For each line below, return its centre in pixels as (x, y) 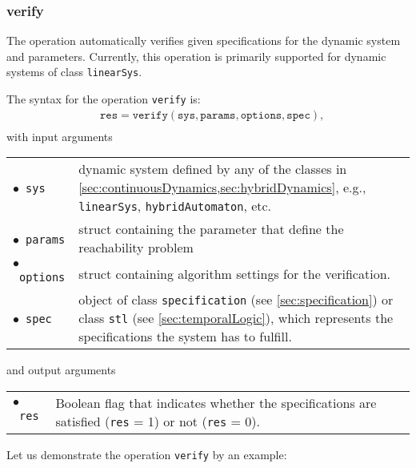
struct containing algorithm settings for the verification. (234, 273)
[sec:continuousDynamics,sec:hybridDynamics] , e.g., (222, 188)
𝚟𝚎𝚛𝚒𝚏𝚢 (150, 115)
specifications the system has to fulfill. (185, 337)
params (46, 239)
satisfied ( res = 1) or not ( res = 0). (158, 421)
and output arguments (61, 370)
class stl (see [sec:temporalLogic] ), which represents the (236, 318)
